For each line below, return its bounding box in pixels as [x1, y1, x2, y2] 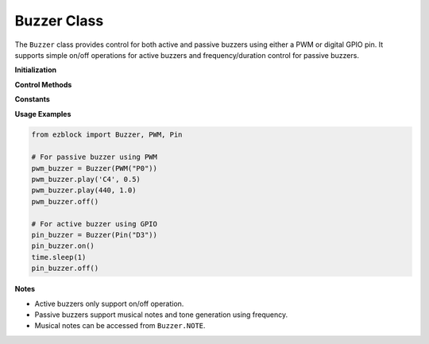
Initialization [14, 65, 57, 75]
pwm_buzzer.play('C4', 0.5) [31, 175, 141, 184]
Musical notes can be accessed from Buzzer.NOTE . [34, 321, 206, 330]
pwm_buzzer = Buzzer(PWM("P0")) [31, 164, 158, 172]
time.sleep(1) [31, 253, 87, 261]
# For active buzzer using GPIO [31, 219, 158, 228]
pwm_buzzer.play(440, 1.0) [31, 186, 137, 195]
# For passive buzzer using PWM [31, 153, 158, 162]
